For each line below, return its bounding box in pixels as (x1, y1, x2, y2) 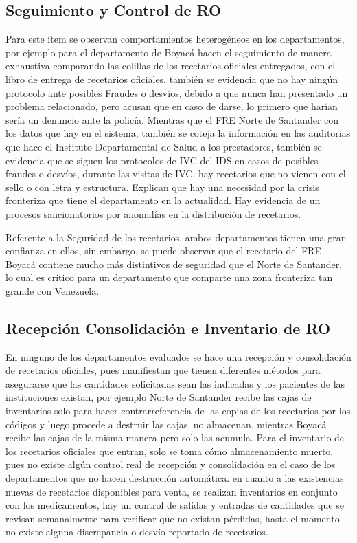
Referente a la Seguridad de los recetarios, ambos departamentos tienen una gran (5, 230, 347, 244)
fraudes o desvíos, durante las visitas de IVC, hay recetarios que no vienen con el (5, 166, 346, 181)
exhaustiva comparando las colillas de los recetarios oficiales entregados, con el (5, 58, 336, 73)
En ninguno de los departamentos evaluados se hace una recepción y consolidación (5, 349, 352, 364)
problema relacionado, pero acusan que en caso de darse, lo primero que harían (5, 99, 338, 113)
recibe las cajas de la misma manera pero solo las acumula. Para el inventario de (5, 430, 345, 445)
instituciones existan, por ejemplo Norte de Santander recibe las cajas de (5, 390, 312, 404)
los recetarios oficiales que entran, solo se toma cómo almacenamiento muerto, (5, 443, 334, 458)
